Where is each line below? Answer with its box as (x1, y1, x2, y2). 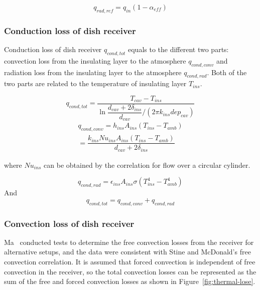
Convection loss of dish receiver (4, 217, 135, 229)
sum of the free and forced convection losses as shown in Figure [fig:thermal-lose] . (4, 276, 255, 286)
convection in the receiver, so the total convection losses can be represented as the (4, 266, 256, 276)
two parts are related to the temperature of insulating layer (4, 78, 187, 89)
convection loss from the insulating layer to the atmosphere (4, 55, 186, 66)
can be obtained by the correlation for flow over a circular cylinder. (44, 159, 250, 170)
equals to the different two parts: (127, 44, 229, 55)
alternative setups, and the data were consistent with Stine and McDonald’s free (4, 246, 251, 257)
